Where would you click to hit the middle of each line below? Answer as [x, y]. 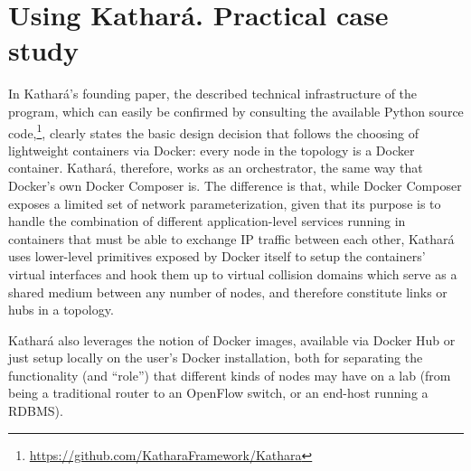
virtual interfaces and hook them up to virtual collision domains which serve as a [233, 273]
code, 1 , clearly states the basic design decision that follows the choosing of [213, 131]
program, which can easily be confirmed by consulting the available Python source [236, 111]
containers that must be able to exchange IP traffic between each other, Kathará [231, 238]
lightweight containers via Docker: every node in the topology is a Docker [212, 150]
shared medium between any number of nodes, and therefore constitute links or [228, 292]
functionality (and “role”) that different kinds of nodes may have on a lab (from [230, 375]
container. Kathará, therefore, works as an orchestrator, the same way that [216, 168]
